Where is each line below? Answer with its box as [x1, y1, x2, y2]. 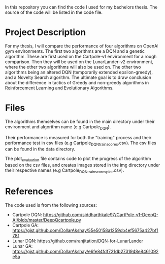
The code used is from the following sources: [5, 202, 97, 208]
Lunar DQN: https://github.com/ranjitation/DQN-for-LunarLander [12, 238, 143, 244]
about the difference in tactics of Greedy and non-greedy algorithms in [5, 79, 149, 85]
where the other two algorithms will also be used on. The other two [5, 64, 141, 70]
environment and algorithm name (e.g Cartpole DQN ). [5, 123, 111, 131]
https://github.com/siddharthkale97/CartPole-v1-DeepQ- [43, 212, 159, 218]
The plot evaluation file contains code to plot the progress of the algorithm [5, 155, 151, 163]
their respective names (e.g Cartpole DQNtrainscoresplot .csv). [5, 167, 124, 175]
